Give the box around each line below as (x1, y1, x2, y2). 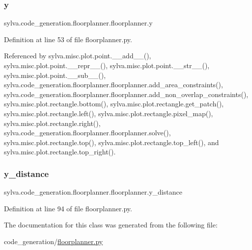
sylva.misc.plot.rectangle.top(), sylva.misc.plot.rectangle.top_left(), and (4, 137, 219, 147)
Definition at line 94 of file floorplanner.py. (4, 203, 132, 213)
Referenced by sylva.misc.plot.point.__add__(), (4, 50, 151, 61)
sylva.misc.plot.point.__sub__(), (4, 70, 106, 80)
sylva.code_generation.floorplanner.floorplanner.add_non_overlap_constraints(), (4, 89, 249, 99)
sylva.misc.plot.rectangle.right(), (4, 118, 101, 128)
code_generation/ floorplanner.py (4, 236, 103, 246)
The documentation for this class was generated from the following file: (4, 220, 218, 230)
